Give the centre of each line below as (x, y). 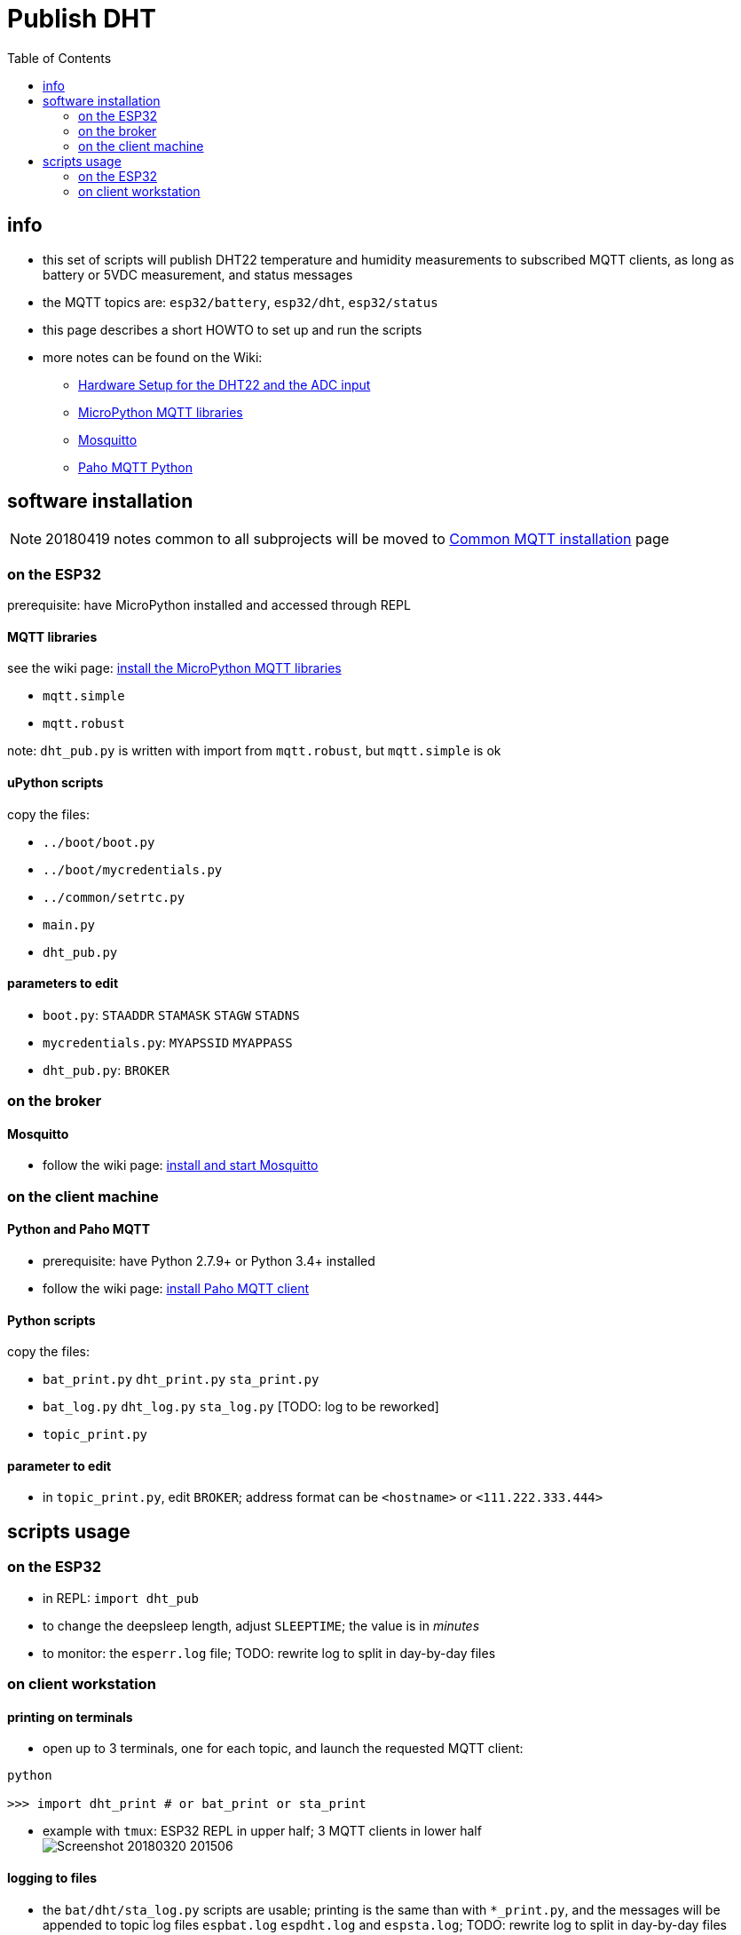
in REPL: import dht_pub (121, 1598)
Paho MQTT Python (135, 467)
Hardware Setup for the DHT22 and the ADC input (225, 384)
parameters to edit (63, 983)
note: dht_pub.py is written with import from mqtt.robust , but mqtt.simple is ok (254, 751)
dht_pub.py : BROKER (106, 1070)
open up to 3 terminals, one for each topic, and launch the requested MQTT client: (283, 1749)
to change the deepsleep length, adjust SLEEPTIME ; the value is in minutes (261, 1625)
